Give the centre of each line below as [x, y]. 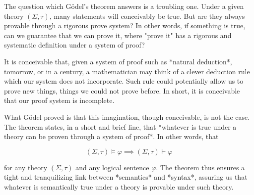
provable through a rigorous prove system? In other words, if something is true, [125, 25]
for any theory [26, 167]
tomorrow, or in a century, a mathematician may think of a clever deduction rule [127, 71]
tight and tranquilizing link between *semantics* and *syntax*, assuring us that [126, 177]
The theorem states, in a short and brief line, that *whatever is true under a [120, 126]
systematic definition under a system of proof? [74, 45]
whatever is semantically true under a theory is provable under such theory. [119, 186]
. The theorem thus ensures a [200, 167]
